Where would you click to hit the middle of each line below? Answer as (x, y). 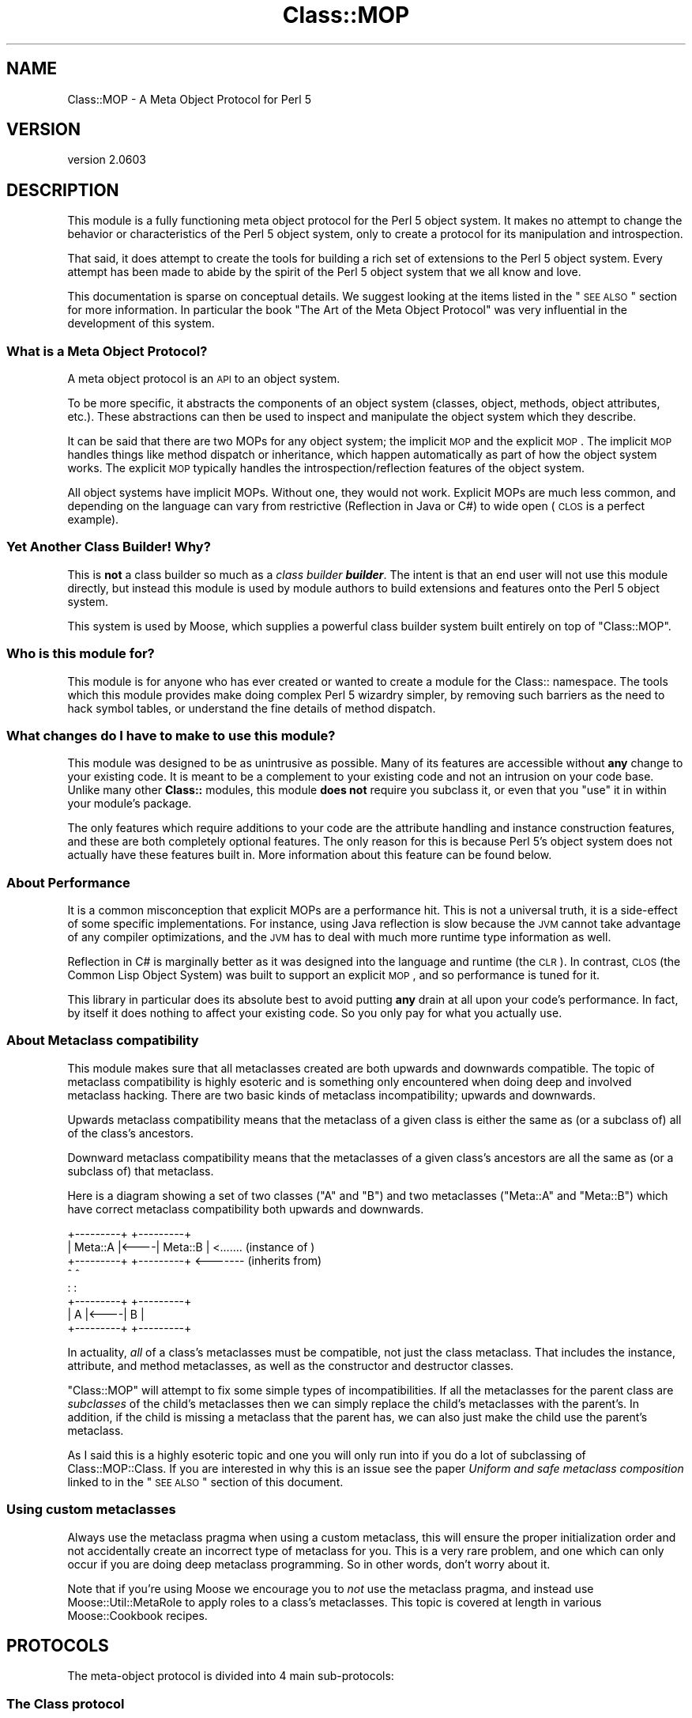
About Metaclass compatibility (103, 1041)
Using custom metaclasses (91, 1510)
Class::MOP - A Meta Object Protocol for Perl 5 (189, 99)
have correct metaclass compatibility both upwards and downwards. (246, 1209)
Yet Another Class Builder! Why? (109, 547)
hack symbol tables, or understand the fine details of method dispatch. (252, 708)
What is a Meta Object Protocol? (107, 351)
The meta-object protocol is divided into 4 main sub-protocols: (231, 1676)
